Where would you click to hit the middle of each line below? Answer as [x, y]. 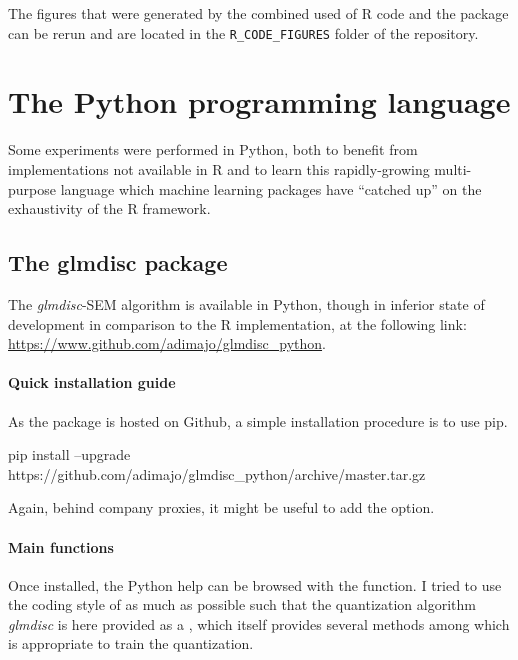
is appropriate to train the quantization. [131, 643]
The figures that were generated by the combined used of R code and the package [258, 13]
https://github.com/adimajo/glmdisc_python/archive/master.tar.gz [217, 473]
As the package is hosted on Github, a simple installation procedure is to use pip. [258, 420]
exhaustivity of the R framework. [109, 208]
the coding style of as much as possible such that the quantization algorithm [242, 604]
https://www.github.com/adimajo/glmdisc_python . [167, 343]
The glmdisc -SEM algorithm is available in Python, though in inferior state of [246, 303]
